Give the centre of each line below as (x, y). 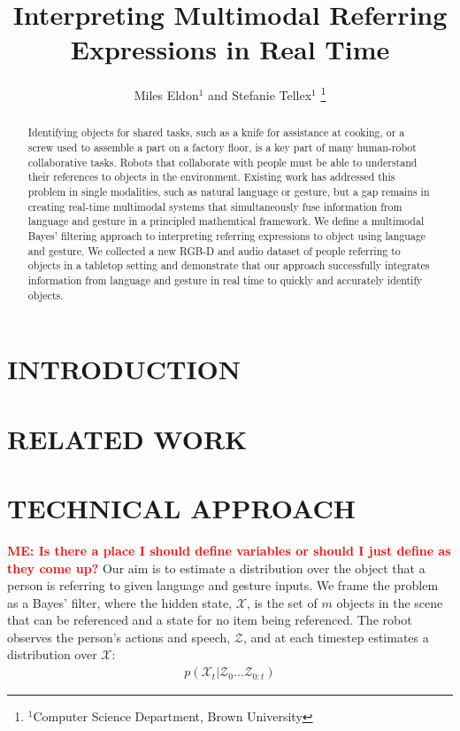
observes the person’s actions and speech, (119, 637)
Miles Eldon (166, 94)
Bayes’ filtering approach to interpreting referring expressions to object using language (227, 235)
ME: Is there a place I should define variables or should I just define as (229, 550)
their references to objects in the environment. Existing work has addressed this (211, 177)
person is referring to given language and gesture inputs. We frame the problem (223, 585)
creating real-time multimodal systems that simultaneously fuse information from (215, 206)
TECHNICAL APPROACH (181, 507)
